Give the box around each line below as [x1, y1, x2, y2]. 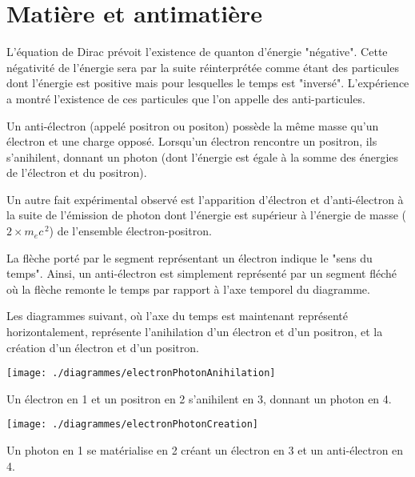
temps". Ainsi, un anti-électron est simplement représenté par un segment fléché [6, 265, 397, 282]
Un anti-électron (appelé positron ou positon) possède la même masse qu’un [6, 117, 379, 134]
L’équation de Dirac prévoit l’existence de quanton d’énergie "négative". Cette [6, 43, 388, 60]
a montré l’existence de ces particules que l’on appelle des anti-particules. [6, 90, 365, 106]
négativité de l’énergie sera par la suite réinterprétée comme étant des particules [6, 58, 399, 75]
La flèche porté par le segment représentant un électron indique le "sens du [6, 249, 373, 266]
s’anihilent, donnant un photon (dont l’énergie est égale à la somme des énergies [6, 148, 399, 165]
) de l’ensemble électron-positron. [49, 222, 212, 239]
